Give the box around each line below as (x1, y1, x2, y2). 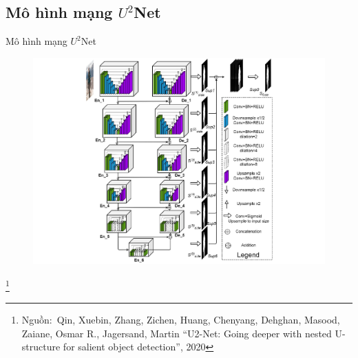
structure (21, 339, 61, 354)
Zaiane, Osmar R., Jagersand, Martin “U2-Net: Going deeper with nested (21, 326, 332, 340)
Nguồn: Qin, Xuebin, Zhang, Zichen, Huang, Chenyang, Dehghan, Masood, (21, 312, 340, 327)
